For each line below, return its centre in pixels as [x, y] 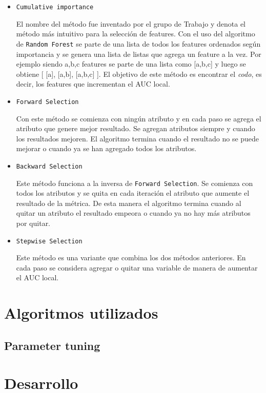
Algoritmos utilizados [81, 313]
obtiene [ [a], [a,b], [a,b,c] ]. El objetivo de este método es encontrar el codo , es [139, 74]
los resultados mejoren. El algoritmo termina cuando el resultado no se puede [138, 138]
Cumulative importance [55, 7]
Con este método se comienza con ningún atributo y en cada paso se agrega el [139, 118]
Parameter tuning [52, 345]
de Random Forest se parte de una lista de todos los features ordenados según [138, 43]
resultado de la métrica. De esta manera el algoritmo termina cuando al [129, 203]
